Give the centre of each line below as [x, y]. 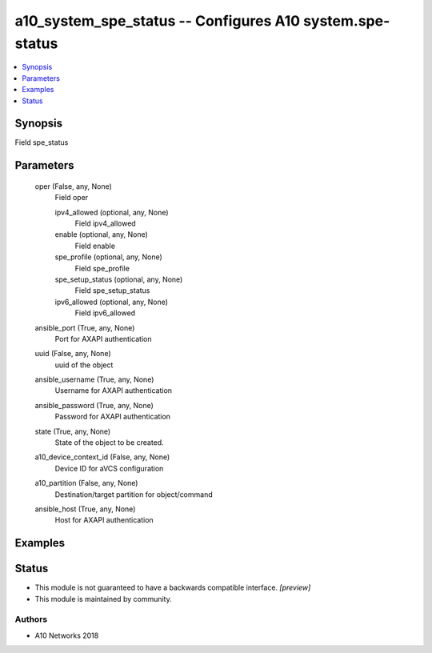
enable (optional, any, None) [101, 234]
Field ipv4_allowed [105, 223]
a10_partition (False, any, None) [86, 483]
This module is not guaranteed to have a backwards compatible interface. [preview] [173, 587]
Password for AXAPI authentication [113, 417]
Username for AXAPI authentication [113, 391]
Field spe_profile [102, 268]
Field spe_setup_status [112, 290]
